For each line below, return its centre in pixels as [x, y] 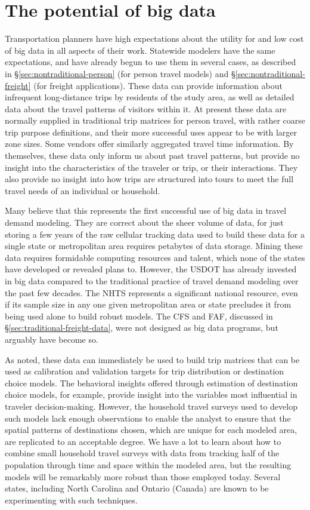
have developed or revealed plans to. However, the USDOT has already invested [151, 269]
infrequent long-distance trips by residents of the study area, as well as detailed [150, 97]
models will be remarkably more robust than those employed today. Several [143, 476]
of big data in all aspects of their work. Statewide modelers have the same [140, 50]
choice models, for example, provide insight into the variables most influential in [151, 394]
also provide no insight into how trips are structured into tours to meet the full [149, 179]
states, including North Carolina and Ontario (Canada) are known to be [137, 488]
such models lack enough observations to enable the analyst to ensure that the [148, 418]
